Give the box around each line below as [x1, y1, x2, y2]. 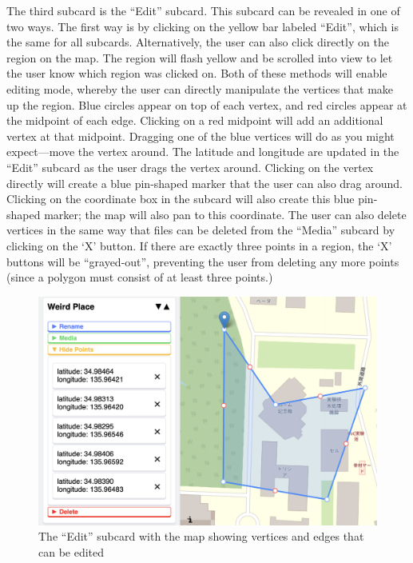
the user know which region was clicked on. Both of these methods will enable [6, 65, 387, 82]
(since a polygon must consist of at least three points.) [6, 269, 273, 285]
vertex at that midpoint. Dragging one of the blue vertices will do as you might [6, 127, 395, 144]
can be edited [38, 543, 105, 560]
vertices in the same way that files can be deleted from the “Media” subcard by [6, 222, 395, 238]
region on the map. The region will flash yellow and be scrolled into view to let [6, 49, 393, 66]
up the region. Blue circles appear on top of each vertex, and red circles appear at [6, 96, 407, 113]
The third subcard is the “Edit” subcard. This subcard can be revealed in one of [6, 2, 400, 18]
